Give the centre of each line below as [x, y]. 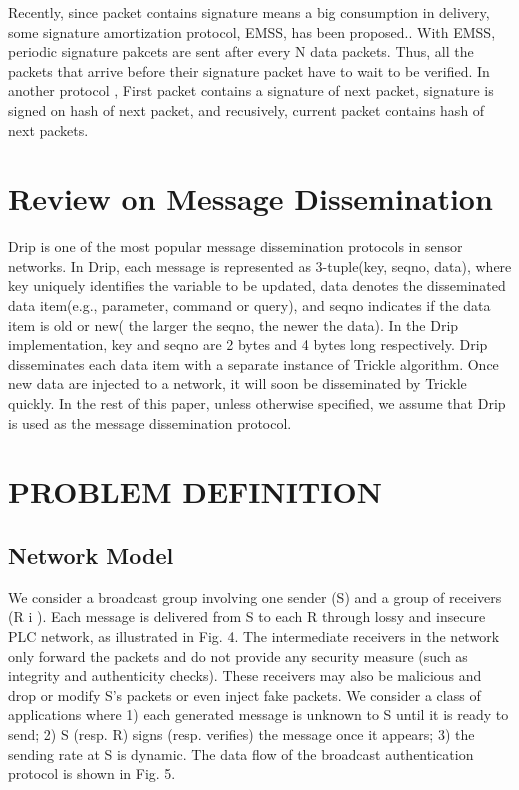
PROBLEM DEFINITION [195, 491]
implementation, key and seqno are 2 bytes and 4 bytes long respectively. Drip [248, 344]
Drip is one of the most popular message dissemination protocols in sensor [235, 246]
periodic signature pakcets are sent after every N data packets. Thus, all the [241, 51]
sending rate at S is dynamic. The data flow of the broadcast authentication [241, 753]
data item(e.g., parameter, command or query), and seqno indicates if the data [249, 305]
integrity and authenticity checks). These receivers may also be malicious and [245, 675]
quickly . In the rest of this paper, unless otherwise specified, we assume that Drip [257, 403]
